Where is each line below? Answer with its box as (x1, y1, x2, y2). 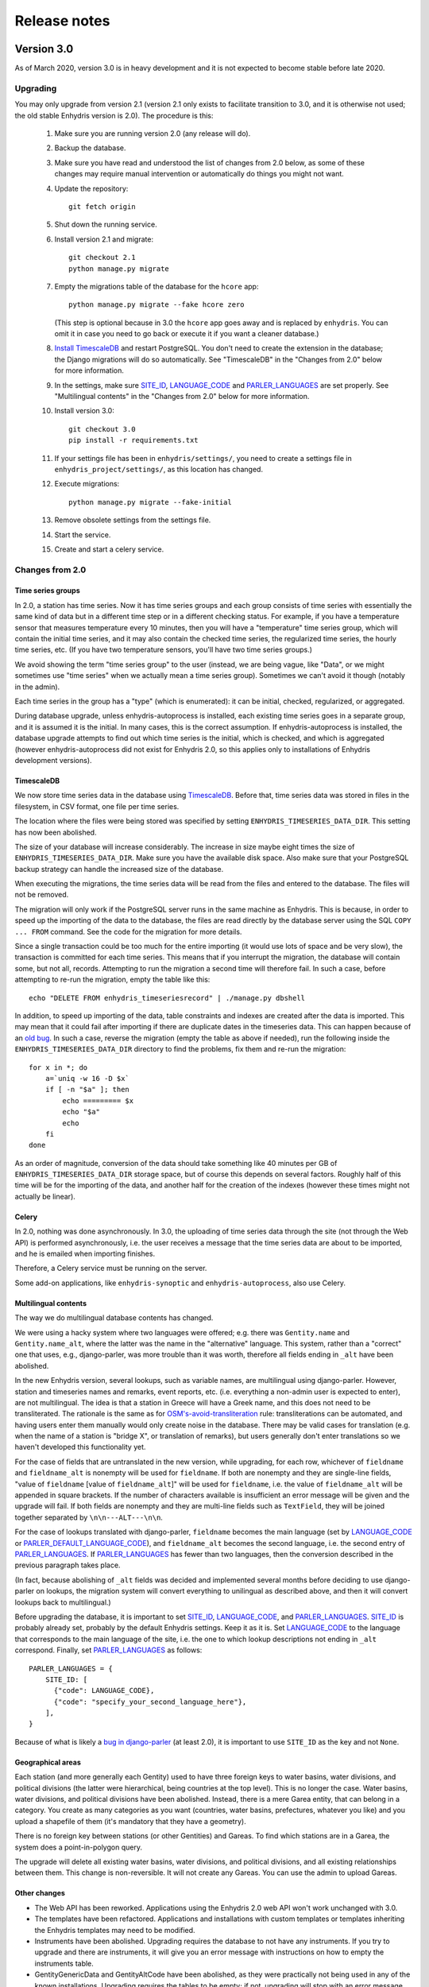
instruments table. (34, 1958, 95, 1968)
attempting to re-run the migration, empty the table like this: (14, 974, 211, 985)
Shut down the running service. (54, 219, 158, 230)
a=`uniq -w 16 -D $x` (44, 1074, 130, 1083)
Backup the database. (54, 143, 126, 153)
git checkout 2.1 (68, 253, 136, 262)
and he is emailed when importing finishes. (14, 1249, 155, 1259)
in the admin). (14, 682, 60, 691)
